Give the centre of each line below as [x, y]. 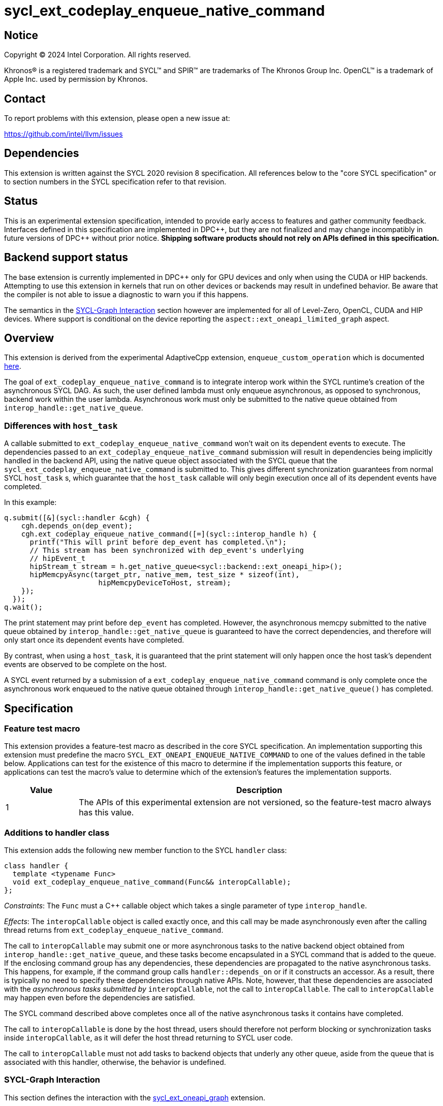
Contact [25, 99]
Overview [29, 338]
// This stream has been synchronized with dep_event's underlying [167, 550]
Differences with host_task [61, 425]
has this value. [106, 813]
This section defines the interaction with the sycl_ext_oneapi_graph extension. [135, 1097]
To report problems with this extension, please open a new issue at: [117, 118]
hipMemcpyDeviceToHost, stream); [165, 583]
